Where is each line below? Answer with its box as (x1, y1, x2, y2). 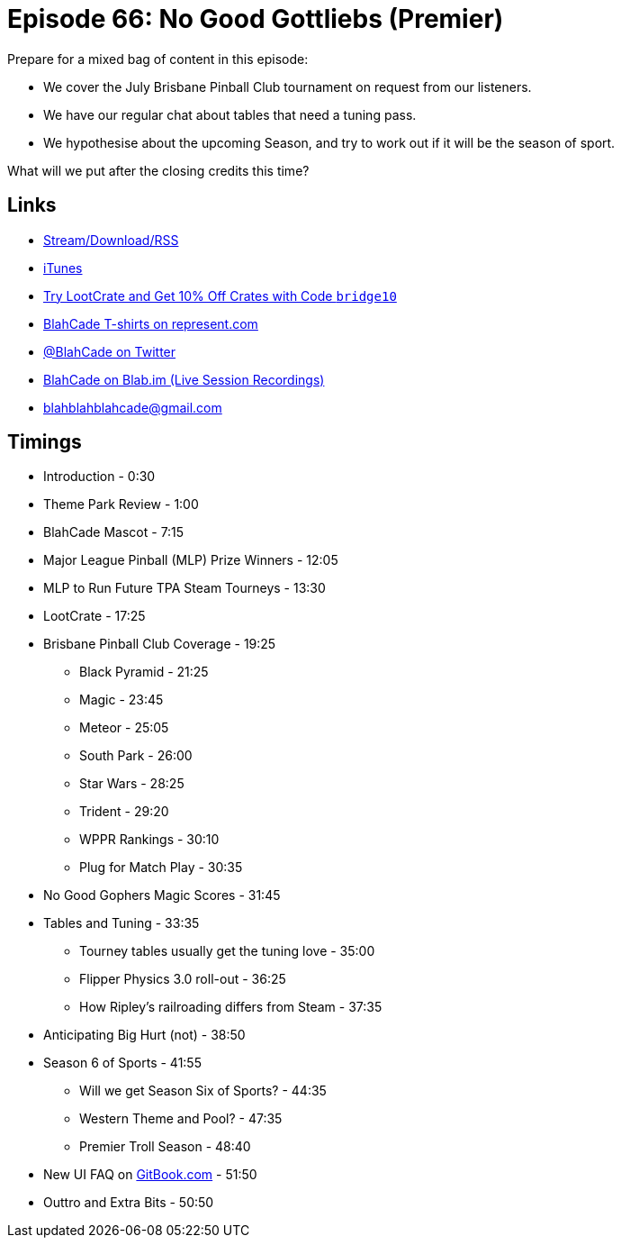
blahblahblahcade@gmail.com (43, 399, 222, 415)
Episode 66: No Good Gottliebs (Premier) (7, 4, 504, 34)
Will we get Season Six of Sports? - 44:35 (79, 1083, 327, 1099)
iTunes (43, 259, 83, 276)
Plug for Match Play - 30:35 (79, 859, 243, 876)
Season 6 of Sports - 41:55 (43, 1055, 202, 1071)
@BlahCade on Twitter (43, 343, 176, 359)
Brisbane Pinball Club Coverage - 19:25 (43, 636, 276, 652)
